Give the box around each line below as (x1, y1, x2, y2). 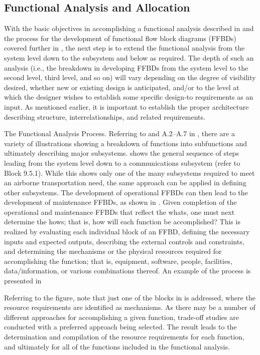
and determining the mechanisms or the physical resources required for (4, 246, 222, 256)
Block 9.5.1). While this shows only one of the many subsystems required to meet (4, 167, 255, 178)
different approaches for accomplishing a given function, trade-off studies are (4, 311, 239, 322)
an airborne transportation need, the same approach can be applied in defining (4, 177, 246, 188)
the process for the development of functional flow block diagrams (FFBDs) (4, 33, 236, 43)
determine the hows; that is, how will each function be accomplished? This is (4, 216, 240, 227)
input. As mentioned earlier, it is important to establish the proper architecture (4, 101, 249, 112)
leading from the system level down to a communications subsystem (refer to (4, 157, 240, 168)
